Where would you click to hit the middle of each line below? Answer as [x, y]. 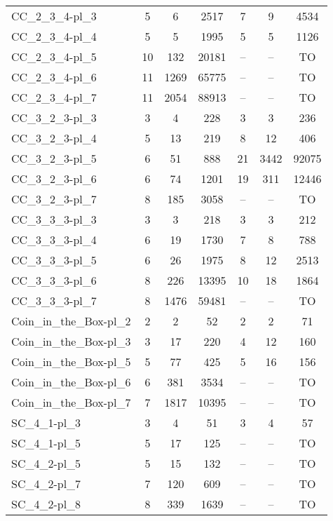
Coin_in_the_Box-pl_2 [71, 321]
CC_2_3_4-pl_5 [54, 56]
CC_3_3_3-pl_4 [54, 239]
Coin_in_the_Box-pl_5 [71, 361]
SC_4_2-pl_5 [46, 463]
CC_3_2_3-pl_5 [54, 158]
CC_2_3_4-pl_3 [54, 16]
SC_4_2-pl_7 [46, 483]
